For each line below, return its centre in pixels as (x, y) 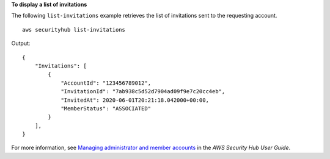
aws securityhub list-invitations (74, 30)
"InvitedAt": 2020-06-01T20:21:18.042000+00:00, (135, 100)
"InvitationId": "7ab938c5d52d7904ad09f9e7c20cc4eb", (143, 92)
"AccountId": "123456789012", (106, 83)
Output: (21, 43)
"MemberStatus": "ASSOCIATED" (106, 108)
